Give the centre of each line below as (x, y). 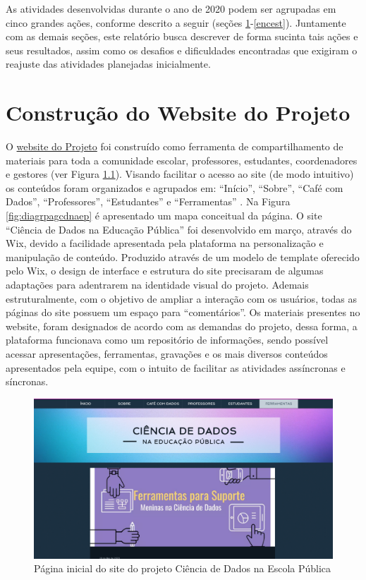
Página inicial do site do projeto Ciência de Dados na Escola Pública (183, 568)
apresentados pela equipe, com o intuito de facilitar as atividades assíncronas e (176, 367)
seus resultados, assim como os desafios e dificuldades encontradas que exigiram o (182, 50)
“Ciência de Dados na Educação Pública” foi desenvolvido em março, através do (179, 229)
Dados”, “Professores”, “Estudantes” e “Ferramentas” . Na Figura (148, 201)
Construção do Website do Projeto (178, 113)
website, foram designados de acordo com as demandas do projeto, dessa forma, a (182, 326)
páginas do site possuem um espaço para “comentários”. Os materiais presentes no (183, 312)
